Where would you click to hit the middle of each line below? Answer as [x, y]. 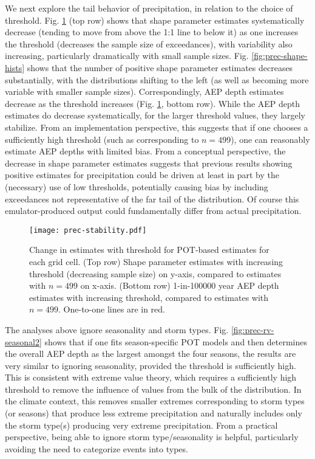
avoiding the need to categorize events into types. [97, 448]
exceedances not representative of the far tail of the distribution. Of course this [152, 198]
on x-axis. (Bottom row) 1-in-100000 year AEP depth [180, 285]
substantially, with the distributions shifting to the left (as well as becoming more [157, 79]
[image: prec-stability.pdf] [88, 230]
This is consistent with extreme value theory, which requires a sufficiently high [151, 377]
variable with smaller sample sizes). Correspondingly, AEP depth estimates [144, 91]
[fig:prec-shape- [279, 56]
